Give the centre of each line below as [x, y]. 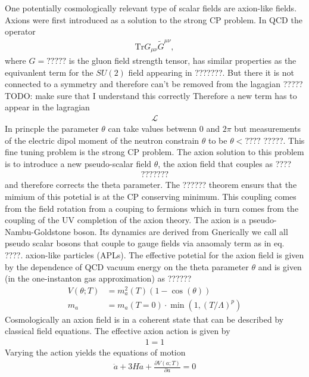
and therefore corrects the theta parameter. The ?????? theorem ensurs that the [151, 185]
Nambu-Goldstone [38, 231]
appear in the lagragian [47, 107]
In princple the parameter [52, 128]
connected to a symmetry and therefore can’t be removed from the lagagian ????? [154, 84]
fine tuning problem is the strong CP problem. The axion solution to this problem [154, 152]
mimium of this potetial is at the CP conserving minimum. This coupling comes [151, 196]
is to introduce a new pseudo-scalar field [78, 163]
